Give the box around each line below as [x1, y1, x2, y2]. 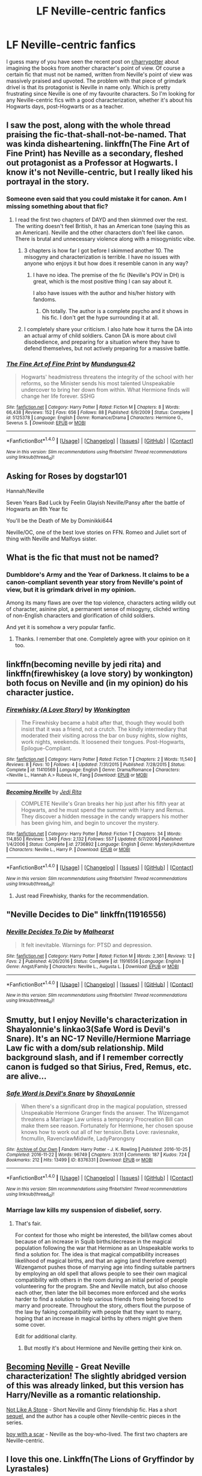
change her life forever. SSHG [20, 392, 95, 400]
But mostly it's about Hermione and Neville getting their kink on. [23, 1344, 182, 1351]
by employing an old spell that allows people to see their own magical [14, 1270, 188, 1277]
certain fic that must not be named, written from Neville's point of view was [6, 70, 193, 78]
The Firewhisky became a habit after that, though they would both [20, 719, 185, 727]
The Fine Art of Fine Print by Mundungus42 [6, 359, 135, 368]
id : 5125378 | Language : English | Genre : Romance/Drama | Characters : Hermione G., [6, 414, 183, 421]
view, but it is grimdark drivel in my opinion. [6, 586, 136, 594]
